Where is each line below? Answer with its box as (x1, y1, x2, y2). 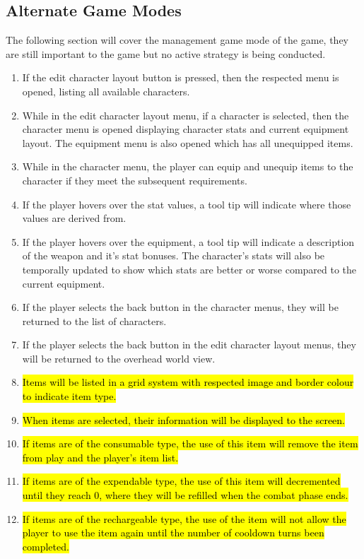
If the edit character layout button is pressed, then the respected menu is (22, 70, 339, 85)
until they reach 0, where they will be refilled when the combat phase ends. (22, 488, 348, 502)
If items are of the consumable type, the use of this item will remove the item (22, 436, 358, 451)
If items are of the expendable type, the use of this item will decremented (22, 473, 341, 488)
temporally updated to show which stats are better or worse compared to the (22, 261, 357, 276)
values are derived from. (22, 211, 127, 225)
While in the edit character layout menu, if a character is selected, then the (22, 107, 349, 122)
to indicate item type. (22, 389, 117, 404)
